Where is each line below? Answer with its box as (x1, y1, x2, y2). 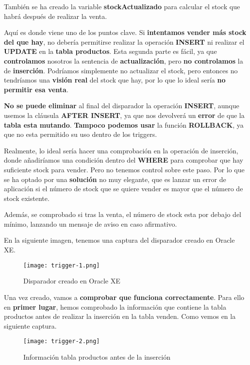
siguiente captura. (4, 320, 57, 331)
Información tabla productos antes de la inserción (23, 351, 170, 362)
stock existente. (4, 193, 50, 203)
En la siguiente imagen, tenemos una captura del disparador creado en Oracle (4, 235, 235, 245)
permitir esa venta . (4, 84, 68, 94)
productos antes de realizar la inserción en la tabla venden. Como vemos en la (4, 311, 236, 321)
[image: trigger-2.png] (23, 338, 100, 345)
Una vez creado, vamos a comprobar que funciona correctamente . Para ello (4, 292, 245, 302)
